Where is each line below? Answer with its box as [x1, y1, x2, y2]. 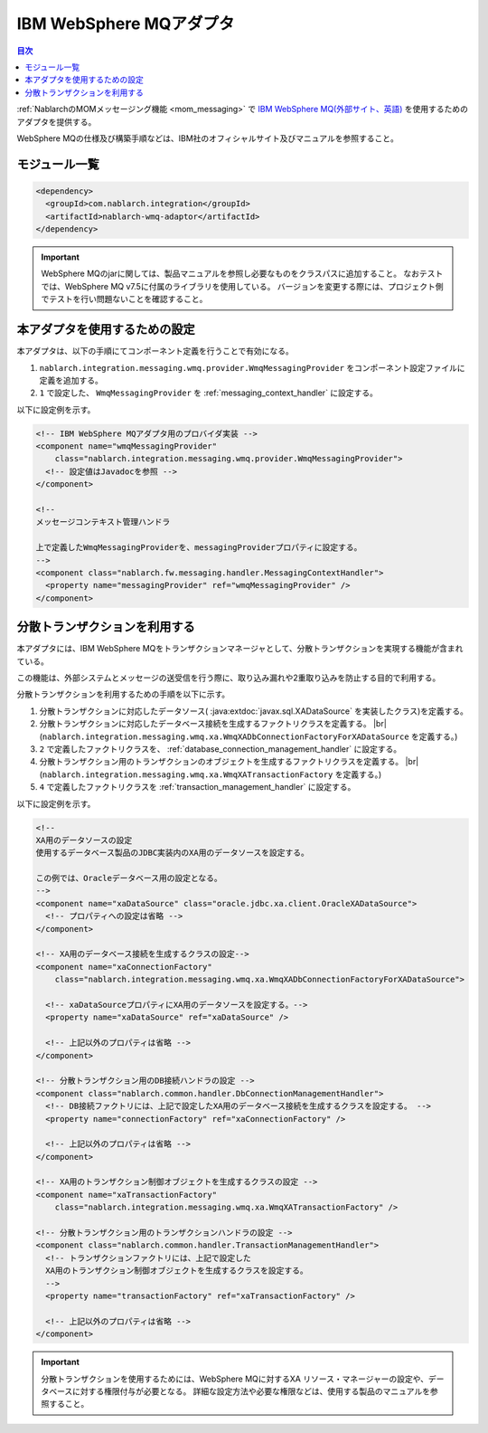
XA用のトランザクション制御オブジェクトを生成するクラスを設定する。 [45, 1266, 309, 1276]
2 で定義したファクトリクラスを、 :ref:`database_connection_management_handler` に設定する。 [39, 743, 402, 754]
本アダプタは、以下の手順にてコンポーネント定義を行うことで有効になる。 [16, 346, 294, 356]
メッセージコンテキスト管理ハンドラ [35, 517, 171, 527]
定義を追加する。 [39, 375, 103, 385]
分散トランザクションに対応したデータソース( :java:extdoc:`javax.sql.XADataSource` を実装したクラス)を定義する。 [39, 706, 469, 716]
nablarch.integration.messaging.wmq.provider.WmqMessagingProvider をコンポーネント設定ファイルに [39, 362, 465, 373]
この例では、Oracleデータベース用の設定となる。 [35, 873, 223, 884]
